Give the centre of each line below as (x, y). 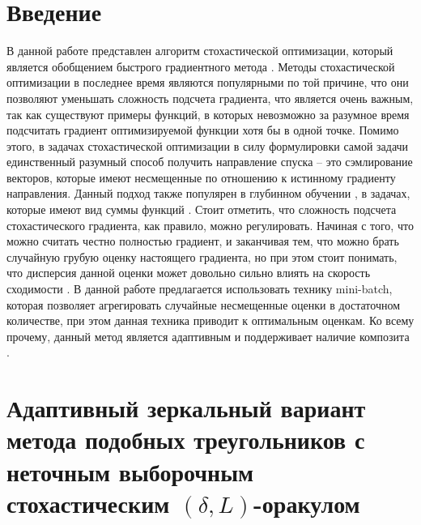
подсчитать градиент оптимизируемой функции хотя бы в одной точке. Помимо (203, 130)
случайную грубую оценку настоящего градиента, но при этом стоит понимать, (202, 256)
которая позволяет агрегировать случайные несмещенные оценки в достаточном (204, 304)
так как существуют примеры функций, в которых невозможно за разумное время (208, 114)
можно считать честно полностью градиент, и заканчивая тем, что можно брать (203, 241)
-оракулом (307, 503)
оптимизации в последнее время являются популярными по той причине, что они (208, 82)
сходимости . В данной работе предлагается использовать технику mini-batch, (200, 289)
